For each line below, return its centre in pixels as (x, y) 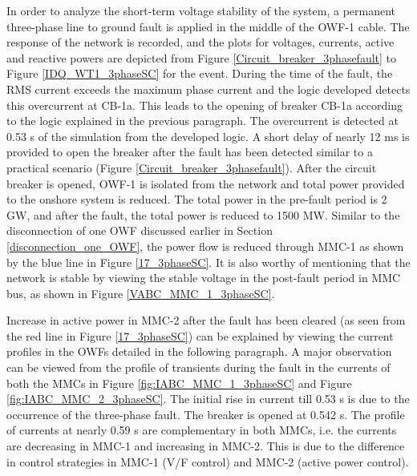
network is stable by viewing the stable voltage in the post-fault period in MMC (204, 278)
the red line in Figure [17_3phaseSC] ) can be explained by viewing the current (200, 335)
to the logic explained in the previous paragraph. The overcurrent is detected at (202, 121)
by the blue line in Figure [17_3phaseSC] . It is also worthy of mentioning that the (208, 262)
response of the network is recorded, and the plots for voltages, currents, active (200, 42)
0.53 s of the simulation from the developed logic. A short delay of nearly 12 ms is (208, 136)
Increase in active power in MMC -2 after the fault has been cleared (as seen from (206, 320)
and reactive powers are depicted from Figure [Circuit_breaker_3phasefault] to (202, 57)
